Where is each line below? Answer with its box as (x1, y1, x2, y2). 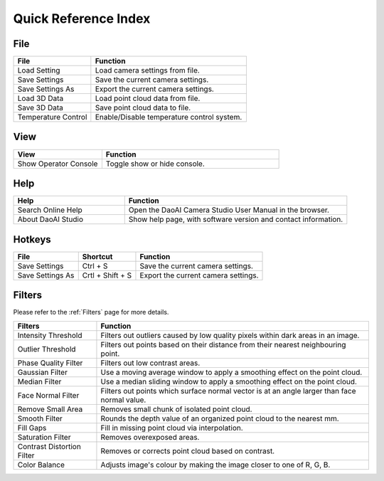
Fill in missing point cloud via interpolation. (100, 423, 243, 433)
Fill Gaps (17, 423, 47, 433)
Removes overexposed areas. (100, 432, 200, 442)
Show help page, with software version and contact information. (128, 214, 343, 224)
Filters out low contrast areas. (100, 358, 201, 368)
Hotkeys (13, 233, 51, 245)
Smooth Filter (17, 413, 63, 423)
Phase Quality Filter (17, 358, 83, 368)
